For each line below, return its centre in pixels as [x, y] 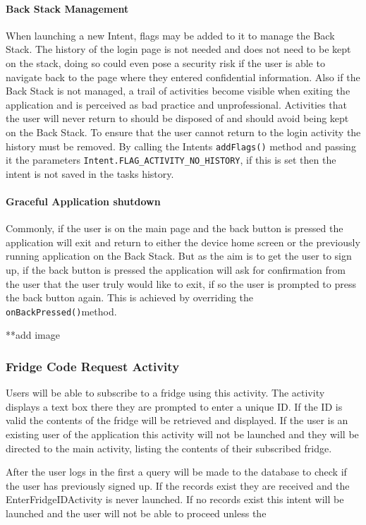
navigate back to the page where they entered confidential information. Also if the [183, 77]
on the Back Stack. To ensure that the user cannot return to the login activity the [183, 132]
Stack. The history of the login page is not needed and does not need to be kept [178, 49]
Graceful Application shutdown [83, 201]
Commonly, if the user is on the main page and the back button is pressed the [175, 228]
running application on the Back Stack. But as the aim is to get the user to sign [179, 256]
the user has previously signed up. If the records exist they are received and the [178, 485]
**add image [33, 335]
